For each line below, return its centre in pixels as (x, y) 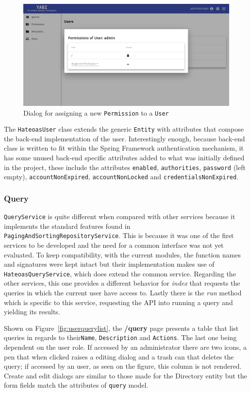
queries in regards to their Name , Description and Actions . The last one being (120, 337)
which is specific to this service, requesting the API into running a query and (118, 302)
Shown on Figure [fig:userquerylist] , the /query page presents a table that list (121, 328)
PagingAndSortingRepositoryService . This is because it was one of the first (119, 235)
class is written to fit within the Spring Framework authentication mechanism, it (124, 148)
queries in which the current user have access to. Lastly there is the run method (123, 293)
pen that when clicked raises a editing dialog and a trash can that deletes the (119, 356)
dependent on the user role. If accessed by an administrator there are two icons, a (125, 347)
